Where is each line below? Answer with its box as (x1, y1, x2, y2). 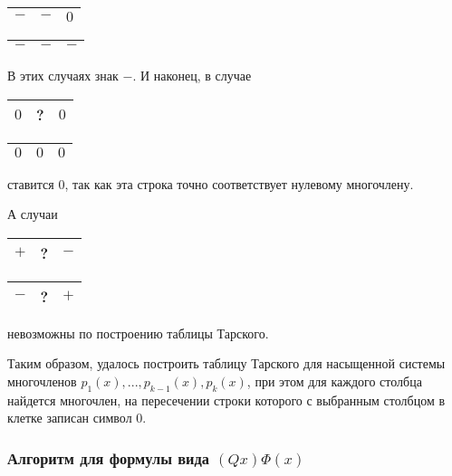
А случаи (7, 205, 58, 224)
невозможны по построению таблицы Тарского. (7, 323, 269, 342)
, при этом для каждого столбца (246, 371, 422, 390)
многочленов (7, 371, 77, 390)
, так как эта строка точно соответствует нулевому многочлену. (64, 174, 414, 193)
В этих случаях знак (7, 66, 119, 84)
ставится (7, 174, 54, 193)
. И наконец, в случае (132, 66, 252, 84)
